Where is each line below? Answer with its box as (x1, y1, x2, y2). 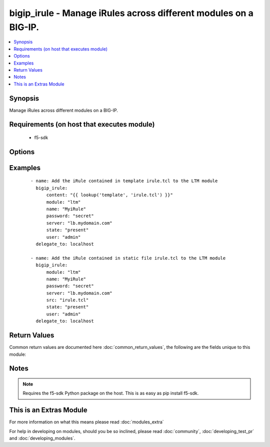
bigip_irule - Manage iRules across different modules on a (9, 8, 253, 19)
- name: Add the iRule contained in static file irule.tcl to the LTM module (30, 255, 226, 261)
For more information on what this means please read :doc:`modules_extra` (9, 419, 164, 425)
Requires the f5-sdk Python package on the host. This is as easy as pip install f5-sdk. (22, 390, 199, 396)
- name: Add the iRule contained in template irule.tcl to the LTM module (30, 178, 218, 184)
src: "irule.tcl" (46, 297, 89, 303)
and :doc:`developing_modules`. (9, 435, 75, 441)
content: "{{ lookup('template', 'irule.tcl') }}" (46, 192, 173, 198)
